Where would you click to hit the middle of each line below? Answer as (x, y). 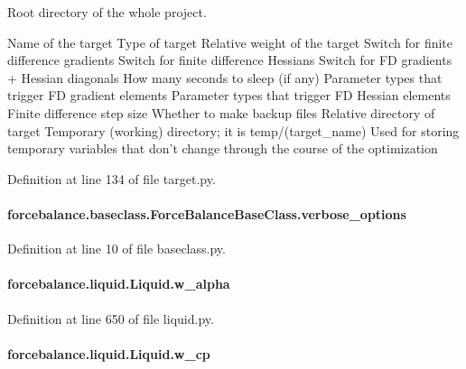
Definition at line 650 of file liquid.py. (111, 318)
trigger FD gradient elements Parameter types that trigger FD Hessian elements (229, 95)
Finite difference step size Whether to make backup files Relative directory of (221, 112)
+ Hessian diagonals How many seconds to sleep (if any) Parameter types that (225, 77)
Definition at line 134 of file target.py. (112, 178)
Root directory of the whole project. (107, 12)
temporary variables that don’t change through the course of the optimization (223, 148)
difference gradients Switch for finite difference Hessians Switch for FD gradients (230, 60)
